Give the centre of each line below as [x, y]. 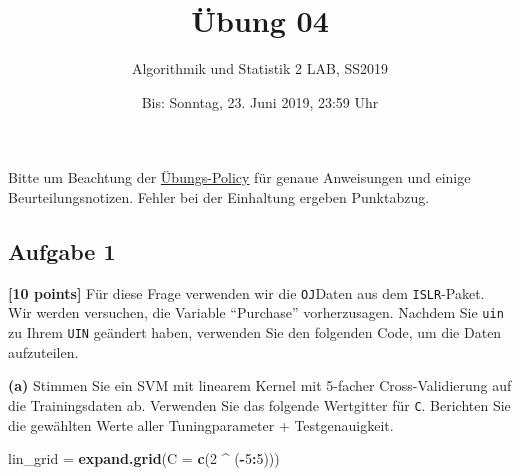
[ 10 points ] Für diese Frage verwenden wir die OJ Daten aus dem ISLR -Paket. [246, 292]
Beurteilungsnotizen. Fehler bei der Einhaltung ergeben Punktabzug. [219, 196]
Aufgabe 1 [62, 250]
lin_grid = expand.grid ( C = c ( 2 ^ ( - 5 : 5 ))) [144, 458]
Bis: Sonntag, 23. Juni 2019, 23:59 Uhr [260, 101]
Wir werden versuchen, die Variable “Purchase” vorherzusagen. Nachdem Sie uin [256, 312]
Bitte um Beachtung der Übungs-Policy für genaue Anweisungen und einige [239, 177]
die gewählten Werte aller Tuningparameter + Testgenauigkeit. [201, 424]
